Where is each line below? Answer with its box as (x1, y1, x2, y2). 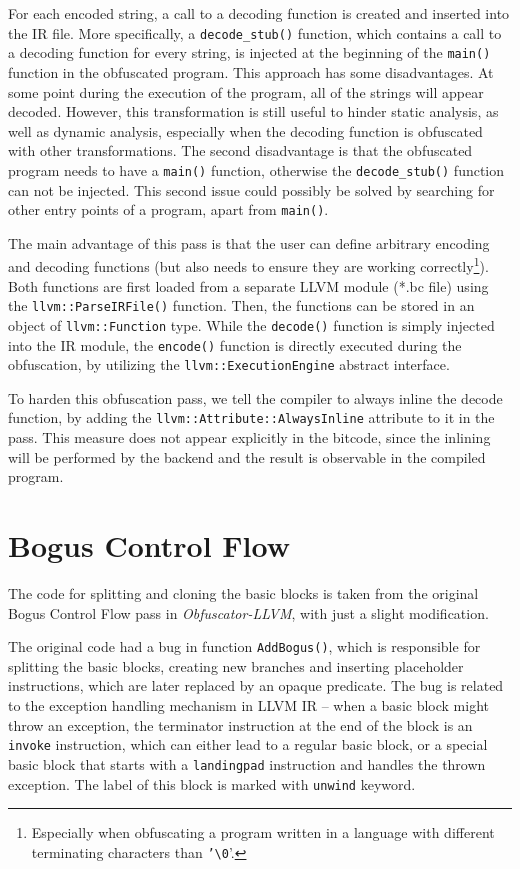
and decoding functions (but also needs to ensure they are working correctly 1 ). (8, 253, 489, 277)
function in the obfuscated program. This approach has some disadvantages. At (8, 61, 494, 82)
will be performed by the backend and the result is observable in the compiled (8, 446, 486, 467)
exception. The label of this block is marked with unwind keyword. (8, 773, 416, 794)
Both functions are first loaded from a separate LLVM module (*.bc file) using (8, 275, 489, 296)
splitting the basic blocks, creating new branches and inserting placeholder (8, 655, 464, 676)
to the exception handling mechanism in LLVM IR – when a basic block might (8, 695, 489, 716)
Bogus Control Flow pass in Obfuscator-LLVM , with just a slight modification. (8, 602, 489, 623)
